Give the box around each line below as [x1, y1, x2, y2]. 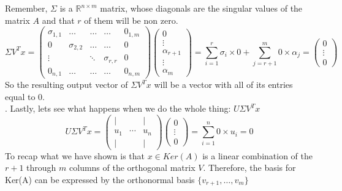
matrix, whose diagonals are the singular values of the [100, 2, 303, 14]
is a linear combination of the [202, 149, 313, 162]
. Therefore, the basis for [203, 161, 296, 174]
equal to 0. [5, 90, 45, 103]
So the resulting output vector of [5, 78, 128, 91]
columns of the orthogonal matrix [69, 161, 196, 174]
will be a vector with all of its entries [154, 78, 293, 91]
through [26, 161, 56, 174]
